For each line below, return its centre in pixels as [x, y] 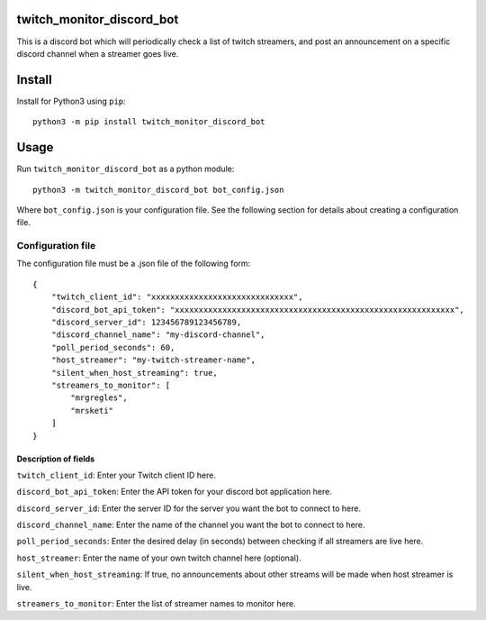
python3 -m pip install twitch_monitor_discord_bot [149, 122]
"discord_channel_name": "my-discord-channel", [158, 335]
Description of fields [56, 459]
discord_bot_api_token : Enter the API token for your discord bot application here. [174, 492]
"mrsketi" [92, 410]
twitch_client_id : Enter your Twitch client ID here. [116, 475]
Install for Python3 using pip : [71, 101]
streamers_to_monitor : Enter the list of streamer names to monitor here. [156, 604]
